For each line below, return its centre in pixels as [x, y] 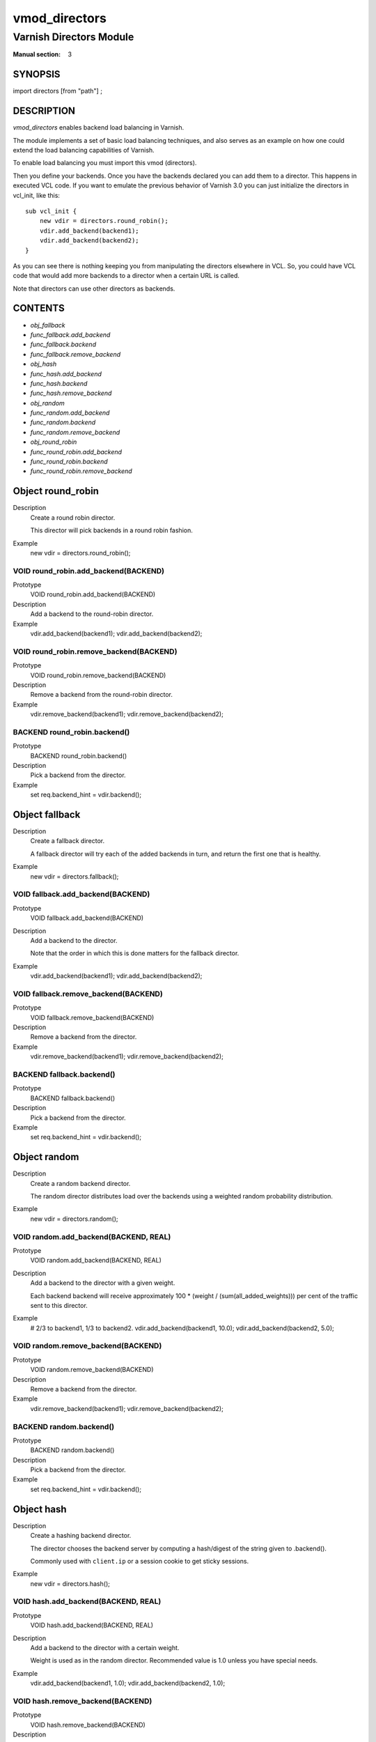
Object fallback [47, 815]
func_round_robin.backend [69, 462]
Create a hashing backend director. [81, 1536]
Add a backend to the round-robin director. [92, 614]
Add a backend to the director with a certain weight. [105, 1648]
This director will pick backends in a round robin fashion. [111, 530]
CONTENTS [39, 308]
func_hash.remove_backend [71, 393]
